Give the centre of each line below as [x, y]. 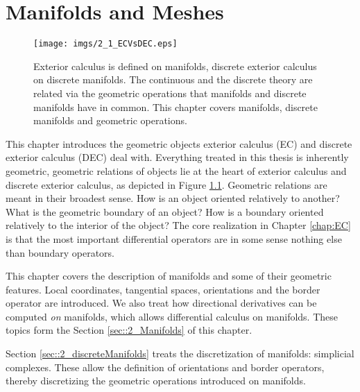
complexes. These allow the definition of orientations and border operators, [165, 367]
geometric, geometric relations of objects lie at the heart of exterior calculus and [176, 170]
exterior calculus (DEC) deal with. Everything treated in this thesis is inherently [177, 157]
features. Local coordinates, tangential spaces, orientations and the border [163, 289]
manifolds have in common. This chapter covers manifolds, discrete [175, 106]
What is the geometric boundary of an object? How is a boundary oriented [165, 211]
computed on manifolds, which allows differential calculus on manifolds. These [172, 316]
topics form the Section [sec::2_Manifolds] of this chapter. [129, 330]
